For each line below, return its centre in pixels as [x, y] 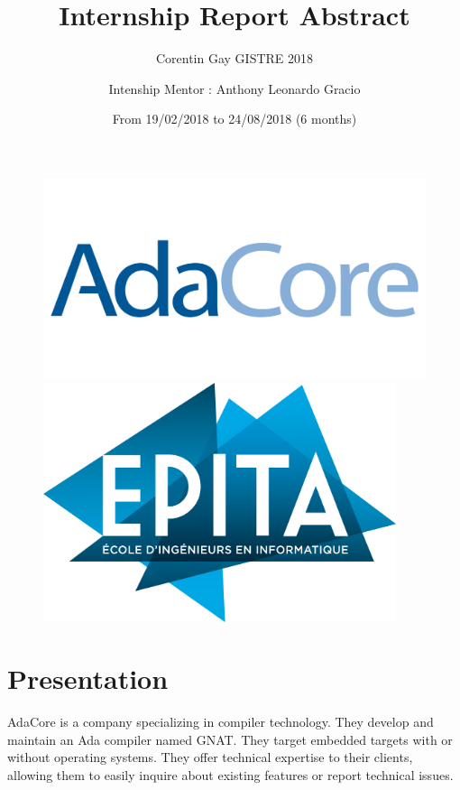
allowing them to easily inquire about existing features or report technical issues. [230, 775]
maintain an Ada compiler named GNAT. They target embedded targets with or [230, 739]
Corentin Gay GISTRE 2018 [235, 58]
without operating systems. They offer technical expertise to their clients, [210, 757]
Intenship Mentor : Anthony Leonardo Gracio [235, 88]
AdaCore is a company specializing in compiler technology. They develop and [221, 722]
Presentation [88, 678]
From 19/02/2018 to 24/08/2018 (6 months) [235, 119]
